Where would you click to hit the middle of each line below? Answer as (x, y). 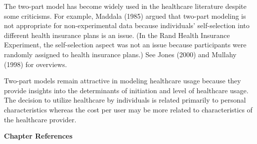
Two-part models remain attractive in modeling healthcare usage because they (123, 81)
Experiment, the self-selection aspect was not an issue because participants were (125, 45)
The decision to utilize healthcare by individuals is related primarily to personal (125, 100)
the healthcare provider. (40, 119)
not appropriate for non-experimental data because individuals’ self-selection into (127, 25)
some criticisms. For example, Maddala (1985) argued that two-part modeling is (125, 16)
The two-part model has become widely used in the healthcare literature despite (125, 6)
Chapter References (38, 136)
